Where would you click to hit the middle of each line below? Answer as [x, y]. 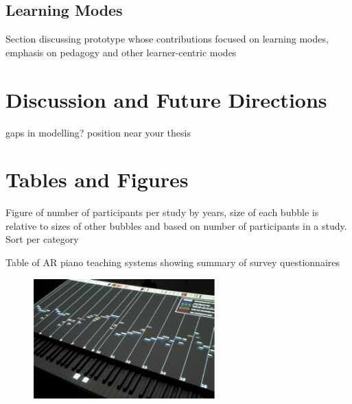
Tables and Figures [97, 179]
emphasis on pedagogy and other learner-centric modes [121, 52]
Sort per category [42, 239]
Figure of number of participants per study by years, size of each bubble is [162, 212]
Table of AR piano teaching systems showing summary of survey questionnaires [173, 262]
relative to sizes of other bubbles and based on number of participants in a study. [176, 225]
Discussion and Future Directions [166, 99]
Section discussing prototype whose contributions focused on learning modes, [167, 39]
